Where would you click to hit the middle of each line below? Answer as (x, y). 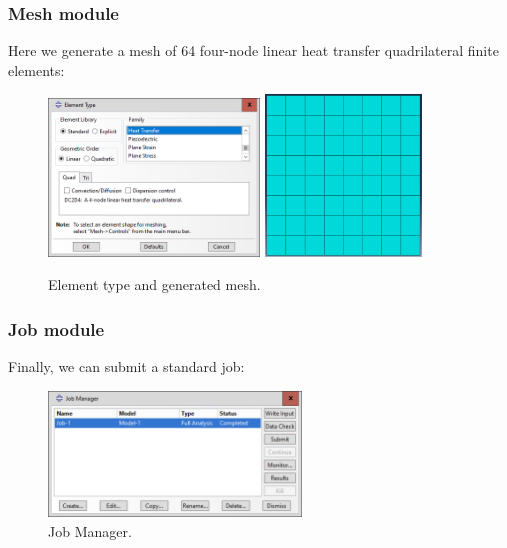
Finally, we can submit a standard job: (126, 366)
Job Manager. (90, 530)
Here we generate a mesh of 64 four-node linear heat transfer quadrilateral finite (253, 50)
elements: (36, 69)
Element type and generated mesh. (154, 284)
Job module (56, 328)
